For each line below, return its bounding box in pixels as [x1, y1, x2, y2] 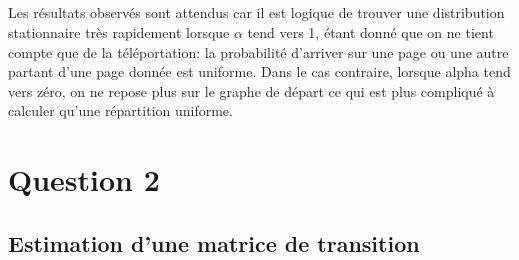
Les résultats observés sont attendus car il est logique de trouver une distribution [8, 2, 505, 23]
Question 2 [8, 159, 160, 200]
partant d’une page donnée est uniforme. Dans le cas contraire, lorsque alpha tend [8, 61, 511, 82]
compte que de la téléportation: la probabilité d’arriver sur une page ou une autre [8, 41, 509, 62]
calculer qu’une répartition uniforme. [8, 100, 233, 121]
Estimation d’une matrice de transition [8, 227, 420, 258]
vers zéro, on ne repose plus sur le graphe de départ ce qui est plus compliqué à [8, 80, 495, 101]
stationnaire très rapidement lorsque [8, 21, 230, 42]
